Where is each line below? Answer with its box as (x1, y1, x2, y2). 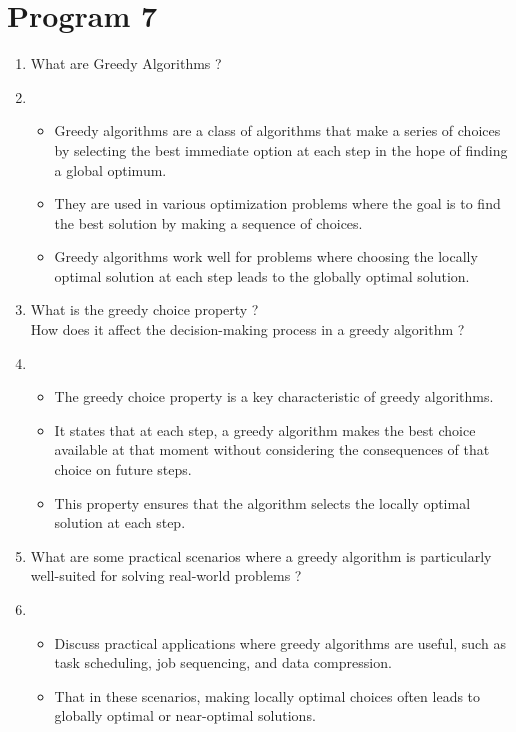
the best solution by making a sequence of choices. (54, 212, 363, 233)
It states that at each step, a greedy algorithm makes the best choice (54, 419, 476, 440)
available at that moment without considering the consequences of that (54, 439, 490, 460)
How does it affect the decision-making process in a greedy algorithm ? (30, 319, 465, 340)
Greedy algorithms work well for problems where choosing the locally (54, 246, 478, 267)
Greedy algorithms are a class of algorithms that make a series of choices (54, 120, 501, 141)
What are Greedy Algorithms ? (30, 53, 222, 74)
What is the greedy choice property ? (30, 299, 259, 320)
